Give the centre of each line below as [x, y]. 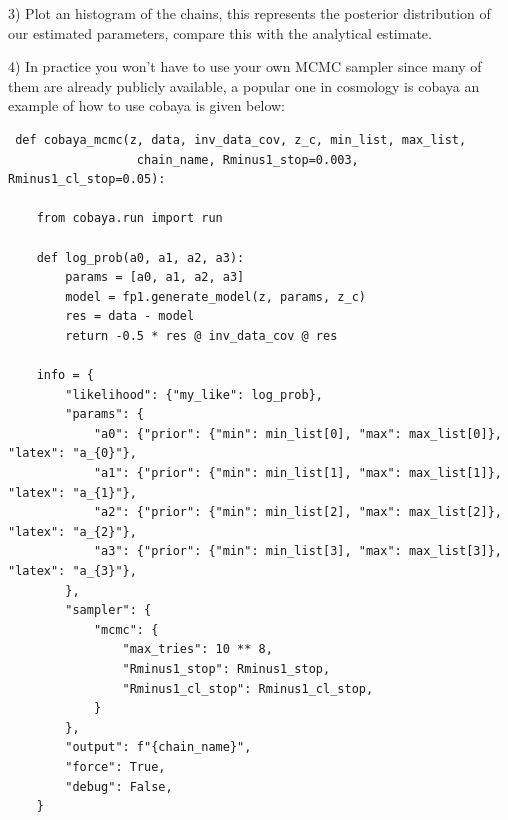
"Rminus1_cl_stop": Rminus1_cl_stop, [248, 688]
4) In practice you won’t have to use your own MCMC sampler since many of [245, 66]
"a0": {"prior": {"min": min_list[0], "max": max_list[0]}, [297, 433]
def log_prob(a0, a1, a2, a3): [140, 257]
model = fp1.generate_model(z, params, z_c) [215, 296]
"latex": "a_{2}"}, [72, 531]
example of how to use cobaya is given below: [147, 105]
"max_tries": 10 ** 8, [197, 649]
